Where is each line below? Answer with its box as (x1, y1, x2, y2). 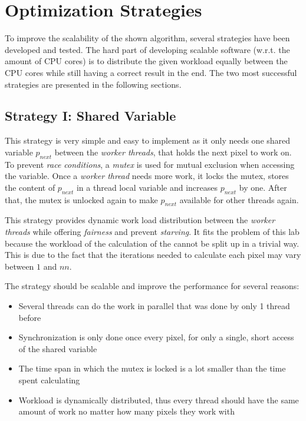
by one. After (239, 181, 287, 193)
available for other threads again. (179, 193, 299, 205)
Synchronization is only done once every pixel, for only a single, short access (18, 331, 294, 343)
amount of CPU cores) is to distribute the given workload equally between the (5, 55, 288, 67)
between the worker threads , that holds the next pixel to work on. (54, 145, 292, 158)
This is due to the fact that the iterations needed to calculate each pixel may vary (5, 248, 301, 261)
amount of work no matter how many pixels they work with (18, 405, 235, 417)
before (18, 311, 41, 323)
